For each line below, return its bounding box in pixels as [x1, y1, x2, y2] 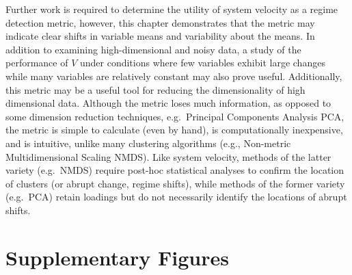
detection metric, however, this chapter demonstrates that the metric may [5, 15, 315, 29]
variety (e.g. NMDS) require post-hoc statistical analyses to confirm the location [5, 163, 344, 177]
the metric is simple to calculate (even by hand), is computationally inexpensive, [5, 122, 343, 137]
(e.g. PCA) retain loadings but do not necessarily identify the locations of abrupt [5, 189, 347, 204]
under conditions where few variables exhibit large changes [79, 55, 325, 70]
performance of [5, 55, 68, 70]
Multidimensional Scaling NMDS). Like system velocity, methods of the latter [5, 149, 331, 163]
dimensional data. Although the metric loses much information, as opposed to [5, 96, 331, 110]
